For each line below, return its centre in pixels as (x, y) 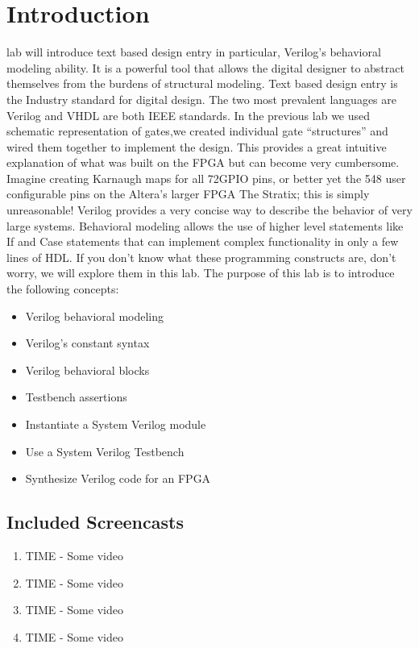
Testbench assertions (76, 397)
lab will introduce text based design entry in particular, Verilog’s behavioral (194, 52)
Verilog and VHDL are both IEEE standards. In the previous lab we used (189, 115)
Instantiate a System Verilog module (116, 424)
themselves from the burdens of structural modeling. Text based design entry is (202, 83)
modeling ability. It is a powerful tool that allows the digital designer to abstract (205, 67)
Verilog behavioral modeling (95, 316)
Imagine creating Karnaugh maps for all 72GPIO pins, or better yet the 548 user (206, 178)
